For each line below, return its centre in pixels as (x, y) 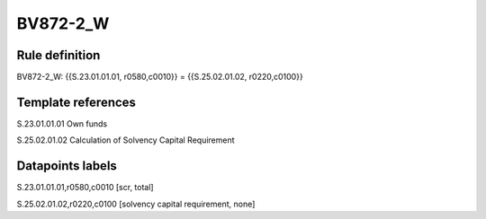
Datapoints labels (67, 166)
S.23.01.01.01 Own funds (62, 123)
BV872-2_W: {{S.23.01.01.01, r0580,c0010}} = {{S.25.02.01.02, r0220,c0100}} (160, 77)
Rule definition (58, 55)
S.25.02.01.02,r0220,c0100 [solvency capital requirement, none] (136, 204)
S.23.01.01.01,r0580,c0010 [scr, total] (85, 188)
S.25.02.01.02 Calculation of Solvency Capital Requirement (126, 140)
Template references (76, 102)
